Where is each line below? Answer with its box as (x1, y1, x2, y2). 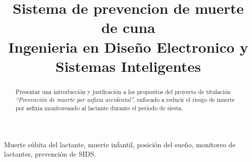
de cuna (101, 17, 155, 37)
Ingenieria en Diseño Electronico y (8, 36, 249, 57)
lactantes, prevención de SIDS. (4, 149, 96, 159)
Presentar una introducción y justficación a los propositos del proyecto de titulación (15, 87, 231, 96)
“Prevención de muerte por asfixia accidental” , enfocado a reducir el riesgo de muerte (15, 96, 235, 104)
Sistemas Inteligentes (55, 56, 201, 76)
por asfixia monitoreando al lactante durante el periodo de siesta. (15, 104, 183, 112)
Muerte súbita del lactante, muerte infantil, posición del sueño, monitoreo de (4, 139, 236, 149)
